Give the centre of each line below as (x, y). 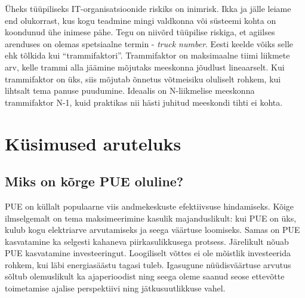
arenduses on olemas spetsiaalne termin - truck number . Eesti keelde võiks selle (149, 43)
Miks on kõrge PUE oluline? (94, 181)
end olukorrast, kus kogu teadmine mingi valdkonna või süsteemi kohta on (141, 20)
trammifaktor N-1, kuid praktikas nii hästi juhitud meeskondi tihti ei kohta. (144, 102)
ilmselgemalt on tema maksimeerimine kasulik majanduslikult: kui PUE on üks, (151, 218)
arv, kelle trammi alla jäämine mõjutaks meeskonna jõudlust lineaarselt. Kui (145, 67)
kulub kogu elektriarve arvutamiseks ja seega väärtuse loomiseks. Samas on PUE (152, 230)
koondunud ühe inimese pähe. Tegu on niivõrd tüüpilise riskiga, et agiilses (140, 32)
